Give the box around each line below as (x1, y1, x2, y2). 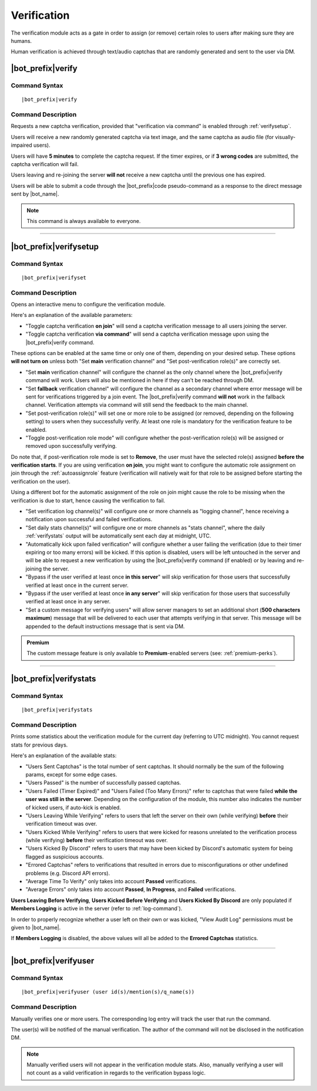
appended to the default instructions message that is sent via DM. (25, 623, 185, 630)
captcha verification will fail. (11, 161, 79, 167)
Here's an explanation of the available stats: (11, 752, 117, 759)
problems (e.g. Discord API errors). (25, 869, 110, 877)
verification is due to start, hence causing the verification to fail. (11, 496, 166, 504)
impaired (11, 141, 32, 149)
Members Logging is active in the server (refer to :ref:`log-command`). (11, 905, 183, 912)
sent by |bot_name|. (11, 191, 59, 198)
